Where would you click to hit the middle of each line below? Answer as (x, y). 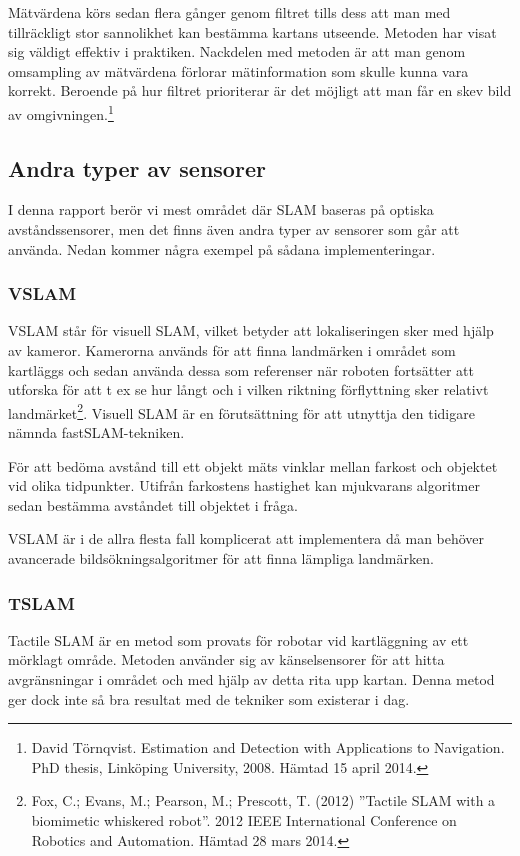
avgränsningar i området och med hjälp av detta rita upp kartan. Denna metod (251, 679)
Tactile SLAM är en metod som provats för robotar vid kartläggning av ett (238, 639)
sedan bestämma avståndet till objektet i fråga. (153, 504)
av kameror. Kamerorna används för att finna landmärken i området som (232, 350)
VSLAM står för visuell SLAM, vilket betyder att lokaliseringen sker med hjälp (251, 330)
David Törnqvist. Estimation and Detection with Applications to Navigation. (268, 747)
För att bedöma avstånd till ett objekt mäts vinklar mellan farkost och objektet (253, 465)
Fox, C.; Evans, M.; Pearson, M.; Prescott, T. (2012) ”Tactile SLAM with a (263, 800)
